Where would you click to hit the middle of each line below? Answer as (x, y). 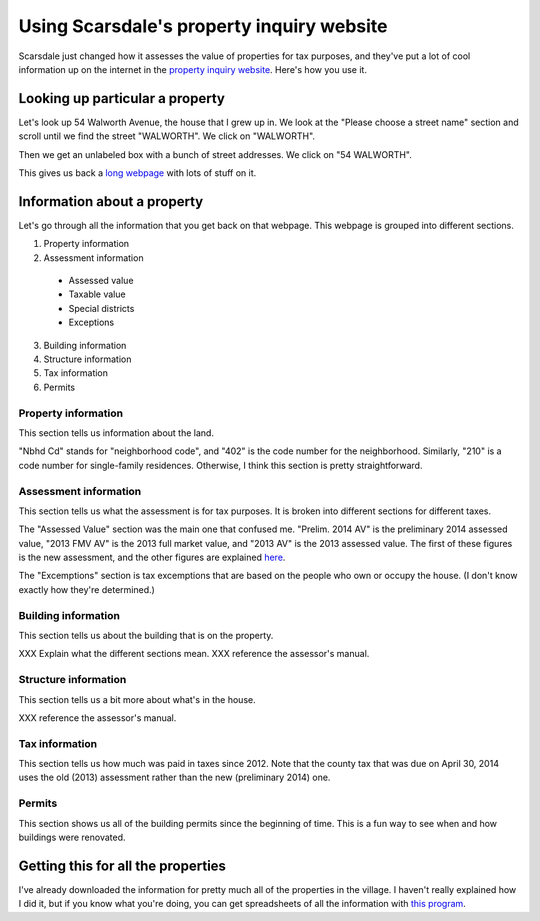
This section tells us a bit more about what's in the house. (137, 699)
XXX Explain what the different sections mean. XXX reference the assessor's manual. (194, 654)
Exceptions (91, 322)
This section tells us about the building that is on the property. (146, 635)
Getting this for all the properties (122, 865)
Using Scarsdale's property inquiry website (203, 26)
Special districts (101, 308)
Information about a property (111, 201)
